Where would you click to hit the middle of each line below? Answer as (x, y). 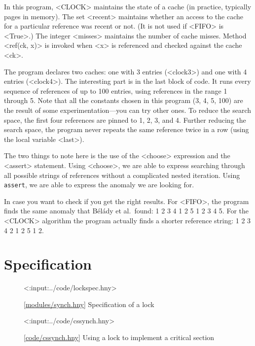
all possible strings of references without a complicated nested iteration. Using (122, 175)
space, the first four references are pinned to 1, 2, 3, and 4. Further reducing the (125, 120)
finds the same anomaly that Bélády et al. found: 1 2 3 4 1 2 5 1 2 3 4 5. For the (126, 211)
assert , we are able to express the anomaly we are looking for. (99, 185)
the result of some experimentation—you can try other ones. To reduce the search (128, 110)
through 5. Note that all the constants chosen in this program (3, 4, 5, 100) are (124, 100)
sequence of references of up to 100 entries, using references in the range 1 (116, 90)
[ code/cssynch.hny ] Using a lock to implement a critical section (119, 337)
